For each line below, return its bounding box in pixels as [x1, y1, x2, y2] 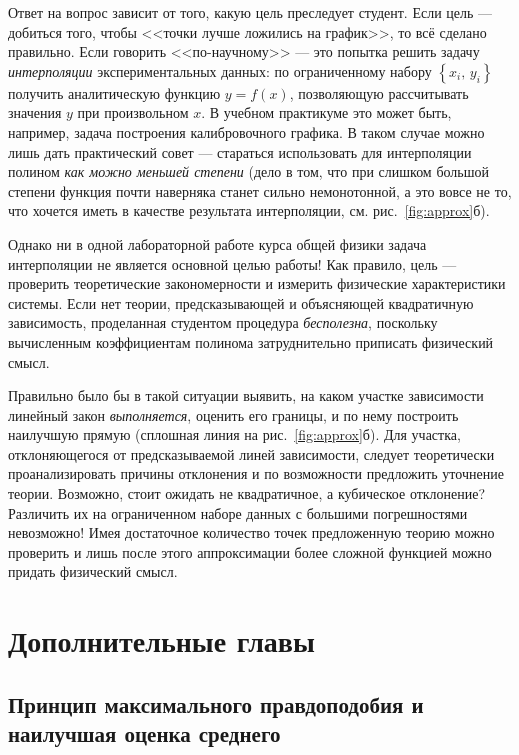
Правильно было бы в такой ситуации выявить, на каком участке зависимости [8, 385, 484, 406]
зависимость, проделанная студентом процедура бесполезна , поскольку [8, 312, 438, 333]
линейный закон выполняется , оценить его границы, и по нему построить [8, 404, 459, 425]
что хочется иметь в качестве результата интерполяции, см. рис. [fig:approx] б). [8, 200, 490, 221]
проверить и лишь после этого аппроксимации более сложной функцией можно [8, 541, 492, 562]
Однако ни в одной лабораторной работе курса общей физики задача [8, 233, 427, 254]
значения [8, 102, 62, 123]
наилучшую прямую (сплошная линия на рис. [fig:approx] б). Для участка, [8, 424, 461, 445]
